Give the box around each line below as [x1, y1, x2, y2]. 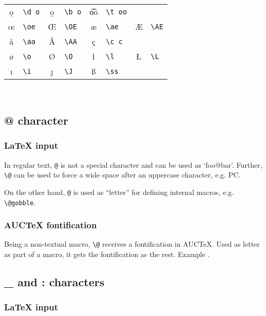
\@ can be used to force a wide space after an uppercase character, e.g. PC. [4, 169, 241, 180]
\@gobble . [4, 196, 36, 207]
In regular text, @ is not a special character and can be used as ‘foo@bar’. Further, [4, 159, 262, 170]
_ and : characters [4, 274, 105, 290]
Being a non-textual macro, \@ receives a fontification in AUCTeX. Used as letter [4, 239, 260, 249]
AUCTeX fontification [4, 219, 97, 231]
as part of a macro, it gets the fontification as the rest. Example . [4, 249, 210, 260]
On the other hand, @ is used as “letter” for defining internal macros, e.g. [4, 186, 234, 197]
